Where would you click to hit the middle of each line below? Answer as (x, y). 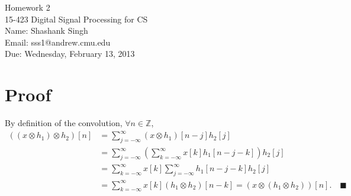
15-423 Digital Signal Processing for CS (76, 19)
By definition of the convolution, (64, 123)
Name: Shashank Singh (46, 30)
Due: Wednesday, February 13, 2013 (70, 54)
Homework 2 (28, 7)
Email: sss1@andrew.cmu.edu (58, 42)
